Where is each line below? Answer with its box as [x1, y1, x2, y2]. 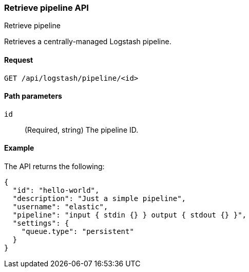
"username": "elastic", [12, 203, 108, 211]
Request [4, 55, 33, 64]
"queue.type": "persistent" [21, 227, 134, 236]
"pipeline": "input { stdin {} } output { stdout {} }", [12, 211, 247, 220]
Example [4, 143, 34, 153]
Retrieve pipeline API [4, 3, 89, 13]
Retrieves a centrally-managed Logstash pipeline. [4, 37, 171, 46]
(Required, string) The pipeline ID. [25, 125, 139, 134]
